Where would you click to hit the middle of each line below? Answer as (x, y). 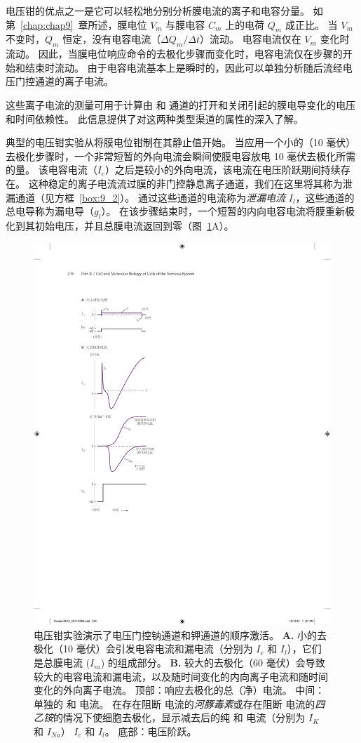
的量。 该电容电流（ (52, 170)
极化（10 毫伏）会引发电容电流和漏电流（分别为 (143, 649)
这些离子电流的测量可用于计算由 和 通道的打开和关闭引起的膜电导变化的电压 (181, 104)
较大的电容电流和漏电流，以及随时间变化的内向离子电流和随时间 (181, 676)
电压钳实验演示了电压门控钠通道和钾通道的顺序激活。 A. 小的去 (180, 634)
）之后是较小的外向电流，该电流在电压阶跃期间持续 (223, 170)
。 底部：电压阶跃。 (151, 731)
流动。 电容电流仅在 (256, 39)
